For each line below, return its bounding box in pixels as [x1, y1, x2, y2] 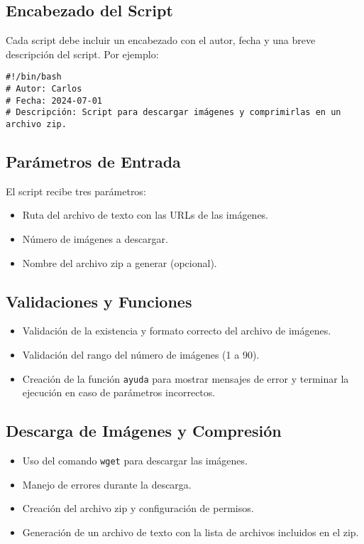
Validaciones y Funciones [6, 290, 192, 312]
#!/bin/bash [6, 72, 62, 82]
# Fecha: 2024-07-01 [6, 95, 103, 106]
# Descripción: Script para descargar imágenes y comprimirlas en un [6, 107, 341, 118]
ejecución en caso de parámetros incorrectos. [22, 385, 216, 400]
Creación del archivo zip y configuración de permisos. [22, 501, 254, 516]
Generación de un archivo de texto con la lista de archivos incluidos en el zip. [22, 524, 359, 539]
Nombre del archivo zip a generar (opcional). [22, 255, 217, 270]
